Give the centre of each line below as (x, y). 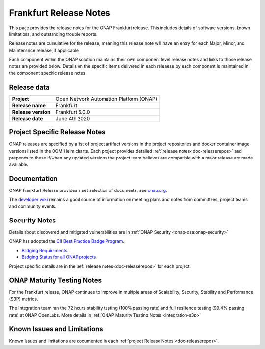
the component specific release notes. (48, 73)
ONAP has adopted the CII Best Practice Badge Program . (67, 241)
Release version (31, 112)
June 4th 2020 (73, 118)
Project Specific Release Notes (57, 132)
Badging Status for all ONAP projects (59, 257)
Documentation (33, 179)
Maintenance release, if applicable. (45, 50)
